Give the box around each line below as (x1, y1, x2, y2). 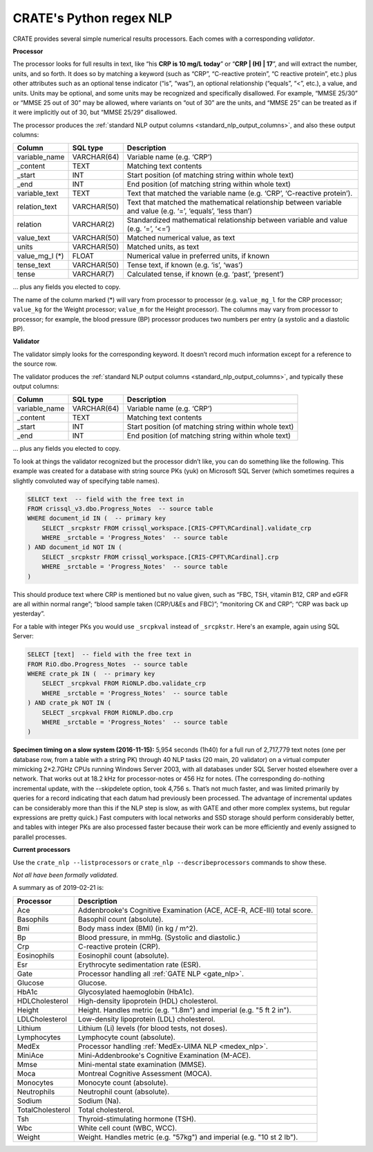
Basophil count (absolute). (78, 914, 164, 924)
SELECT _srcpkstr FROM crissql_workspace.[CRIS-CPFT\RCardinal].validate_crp (41, 524, 312, 532)
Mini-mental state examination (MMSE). (78, 1059, 207, 1069)
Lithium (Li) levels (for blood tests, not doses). (78, 1023, 228, 1033)
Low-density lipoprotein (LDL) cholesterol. (78, 1014, 216, 1023)
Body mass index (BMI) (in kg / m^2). (78, 923, 198, 933)
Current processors (12, 846, 70, 854)
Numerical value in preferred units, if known (126, 251, 269, 261)
